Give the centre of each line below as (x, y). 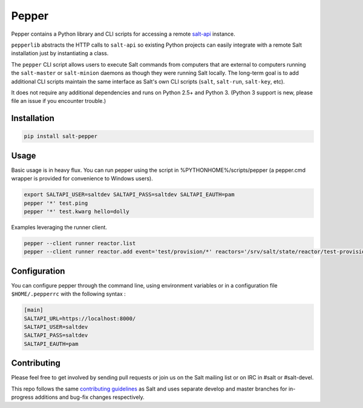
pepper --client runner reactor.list (80, 243)
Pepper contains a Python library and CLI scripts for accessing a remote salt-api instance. (123, 34)
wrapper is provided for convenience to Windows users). (82, 179)
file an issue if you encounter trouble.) (59, 101)
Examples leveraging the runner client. (59, 227)
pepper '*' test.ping (56, 203)
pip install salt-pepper (61, 137)
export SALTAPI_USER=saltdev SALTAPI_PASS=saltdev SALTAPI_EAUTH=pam (129, 195)
